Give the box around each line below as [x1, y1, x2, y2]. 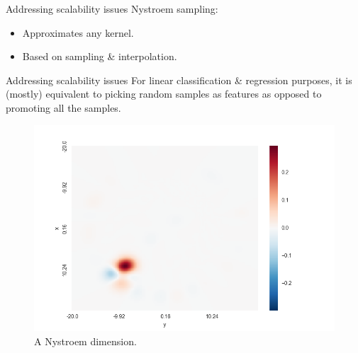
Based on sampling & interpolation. [22, 49, 177, 64]
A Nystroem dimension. [34, 333, 137, 348]
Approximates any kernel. [22, 25, 134, 40]
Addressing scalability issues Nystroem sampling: [6, 1, 218, 16]
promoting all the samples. [6, 100, 121, 115]
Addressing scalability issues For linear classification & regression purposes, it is [6, 72, 352, 87]
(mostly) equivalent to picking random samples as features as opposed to [6, 86, 322, 101]
